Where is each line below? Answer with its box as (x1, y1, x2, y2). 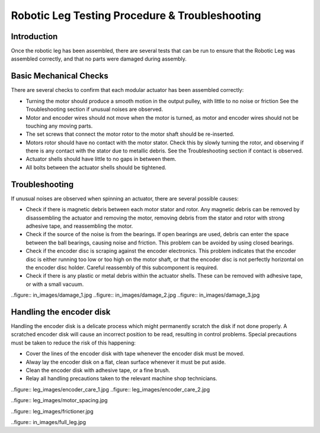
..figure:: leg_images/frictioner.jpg (11, 407, 94, 415)
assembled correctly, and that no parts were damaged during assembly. (11, 55, 187, 62)
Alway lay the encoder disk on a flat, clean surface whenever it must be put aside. (25, 358, 226, 365)
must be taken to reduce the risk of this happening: (11, 339, 136, 346)
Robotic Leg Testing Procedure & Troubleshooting (11, 9, 261, 22)
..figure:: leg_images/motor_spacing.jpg (11, 397, 108, 404)
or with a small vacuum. (25, 281, 84, 288)
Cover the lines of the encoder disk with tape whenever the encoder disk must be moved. (25, 350, 245, 357)
